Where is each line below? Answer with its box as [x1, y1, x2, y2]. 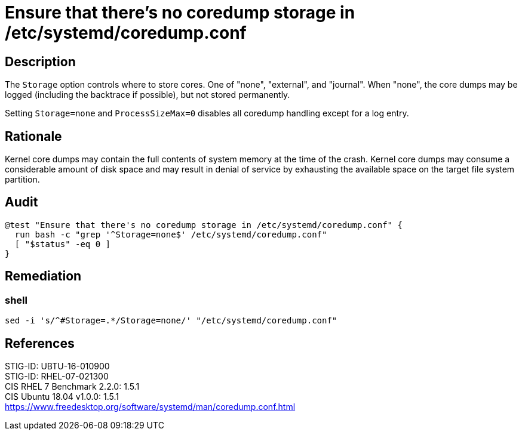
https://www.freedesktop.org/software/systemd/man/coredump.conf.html [5, 401, 296, 412]
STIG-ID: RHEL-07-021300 [5, 371, 109, 381]
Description [5, 54, 76, 69]
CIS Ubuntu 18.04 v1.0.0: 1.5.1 [5, 391, 119, 402]
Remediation [5, 269, 82, 284]
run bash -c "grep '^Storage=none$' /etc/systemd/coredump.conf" [14, 229, 327, 239]
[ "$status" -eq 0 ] [14, 239, 111, 249]
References [5, 335, 75, 351]
